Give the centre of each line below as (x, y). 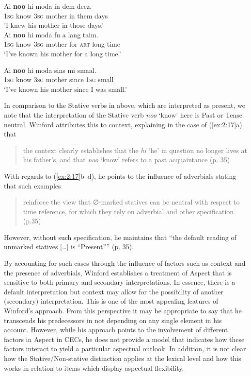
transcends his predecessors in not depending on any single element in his (113, 320)
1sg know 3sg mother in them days (56, 15)
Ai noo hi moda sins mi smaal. (50, 70)
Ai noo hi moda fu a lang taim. (51, 34)
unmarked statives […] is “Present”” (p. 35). (69, 247)
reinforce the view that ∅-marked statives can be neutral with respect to (131, 202)
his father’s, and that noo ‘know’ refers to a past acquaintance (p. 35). (127, 160)
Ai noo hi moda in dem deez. (48, 6)
